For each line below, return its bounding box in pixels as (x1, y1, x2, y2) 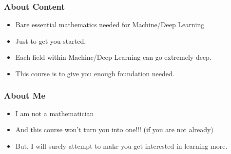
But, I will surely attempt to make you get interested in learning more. (15, 141, 228, 151)
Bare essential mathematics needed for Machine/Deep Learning (15, 19, 205, 30)
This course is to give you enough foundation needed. (15, 68, 174, 78)
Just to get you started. (15, 35, 86, 46)
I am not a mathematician (15, 108, 94, 118)
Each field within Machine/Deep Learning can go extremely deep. (15, 52, 212, 62)
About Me (4, 89, 46, 101)
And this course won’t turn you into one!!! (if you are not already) (15, 124, 213, 135)
